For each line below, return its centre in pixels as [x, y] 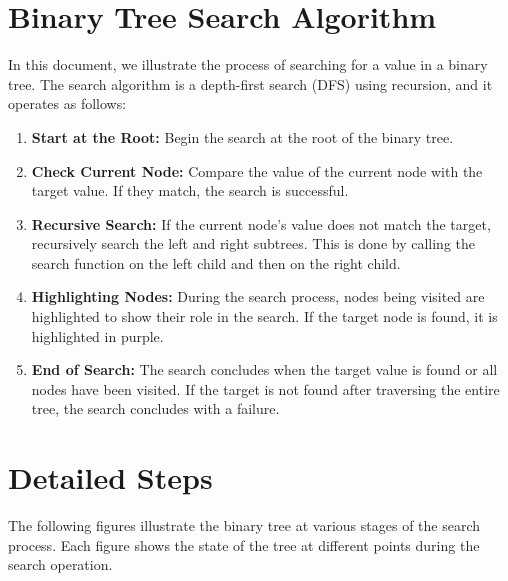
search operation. [60, 564]
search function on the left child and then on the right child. [216, 262]
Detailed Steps [110, 477]
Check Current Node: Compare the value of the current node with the [257, 170]
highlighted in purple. [97, 335]
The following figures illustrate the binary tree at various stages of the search [244, 525]
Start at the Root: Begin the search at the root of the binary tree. [242, 136]
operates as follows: [67, 103]
